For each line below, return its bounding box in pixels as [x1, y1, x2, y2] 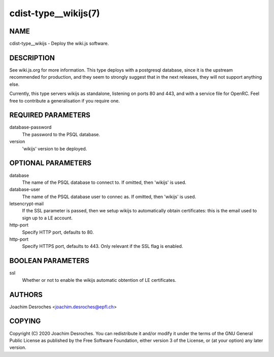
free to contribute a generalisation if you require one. [9, 98, 120, 104]
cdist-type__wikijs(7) [9, 8, 100, 19]
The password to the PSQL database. [22, 131, 100, 137]
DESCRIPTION [9, 53, 55, 62]
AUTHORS [9, 290, 43, 299]
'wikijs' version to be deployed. [22, 145, 87, 152]
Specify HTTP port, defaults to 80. [22, 229, 94, 235]
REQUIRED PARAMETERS [9, 111, 91, 119]
